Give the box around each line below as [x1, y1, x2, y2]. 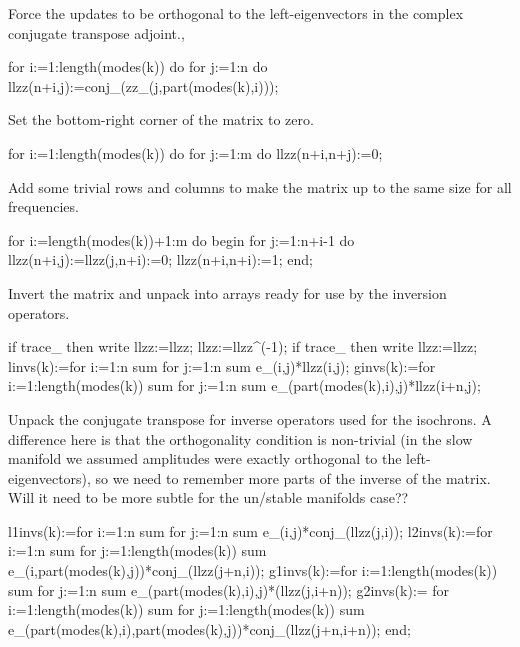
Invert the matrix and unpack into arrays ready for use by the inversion [8, 282, 447, 303]
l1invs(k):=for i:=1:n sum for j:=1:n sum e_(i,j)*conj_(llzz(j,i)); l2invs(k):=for [8, 520, 493, 541]
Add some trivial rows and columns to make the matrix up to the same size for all [8, 176, 512, 197]
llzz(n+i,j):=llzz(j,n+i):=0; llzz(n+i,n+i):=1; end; [8, 249, 313, 270]
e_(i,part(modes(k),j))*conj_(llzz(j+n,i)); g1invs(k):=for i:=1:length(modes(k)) [8, 560, 498, 581]
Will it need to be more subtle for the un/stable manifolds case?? [8, 487, 409, 508]
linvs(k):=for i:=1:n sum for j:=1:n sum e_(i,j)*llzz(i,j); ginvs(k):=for [8, 355, 436, 376]
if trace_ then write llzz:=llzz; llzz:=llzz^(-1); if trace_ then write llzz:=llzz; [8, 336, 478, 357]
